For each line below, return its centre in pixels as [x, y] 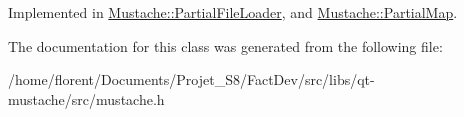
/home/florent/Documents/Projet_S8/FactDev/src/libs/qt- [191, 79]
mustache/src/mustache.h [86, 98]
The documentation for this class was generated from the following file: [225, 45]
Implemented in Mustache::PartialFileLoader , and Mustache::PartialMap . [233, 12]
